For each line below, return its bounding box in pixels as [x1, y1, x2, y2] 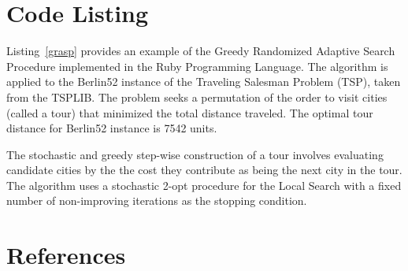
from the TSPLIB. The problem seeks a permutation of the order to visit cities [6, 88, 388, 105]
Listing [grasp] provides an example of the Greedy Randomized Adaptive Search [6, 43, 395, 59]
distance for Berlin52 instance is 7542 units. [6, 120, 217, 136]
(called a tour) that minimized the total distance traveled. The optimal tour [6, 104, 373, 121]
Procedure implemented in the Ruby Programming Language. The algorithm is [6, 58, 388, 74]
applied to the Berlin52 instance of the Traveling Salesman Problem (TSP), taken [6, 73, 401, 90]
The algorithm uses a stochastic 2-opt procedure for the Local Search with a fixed [6, 176, 402, 193]
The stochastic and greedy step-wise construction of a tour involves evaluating [6, 146, 384, 162]
